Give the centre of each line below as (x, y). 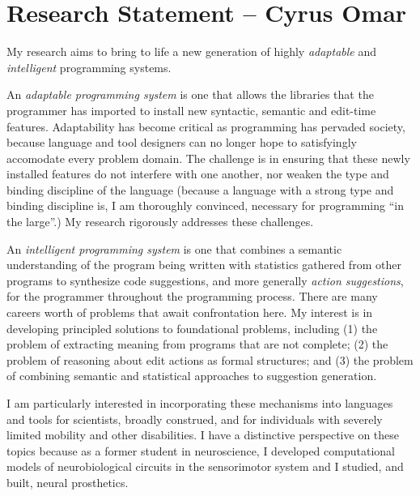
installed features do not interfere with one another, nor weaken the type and (198, 174)
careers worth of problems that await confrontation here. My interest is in (190, 312)
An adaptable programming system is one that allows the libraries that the (190, 94)
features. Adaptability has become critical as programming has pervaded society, (206, 126)
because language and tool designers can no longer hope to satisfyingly (182, 142)
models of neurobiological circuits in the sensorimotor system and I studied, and (205, 466)
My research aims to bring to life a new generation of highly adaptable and (191, 51)
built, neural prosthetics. (68, 482)
